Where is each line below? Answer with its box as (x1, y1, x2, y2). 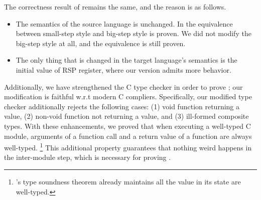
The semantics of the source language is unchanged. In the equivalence (16, 18, 233, 29)
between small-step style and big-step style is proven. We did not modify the (16, 28, 251, 39)
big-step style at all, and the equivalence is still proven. (16, 38, 186, 48)
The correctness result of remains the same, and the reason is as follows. (4, 2, 226, 12)
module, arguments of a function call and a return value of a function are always (4, 130, 252, 141)
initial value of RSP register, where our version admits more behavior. (16, 64, 231, 75)
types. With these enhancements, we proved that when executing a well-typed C (4, 120, 251, 131)
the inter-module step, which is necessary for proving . (4, 152, 171, 162)
